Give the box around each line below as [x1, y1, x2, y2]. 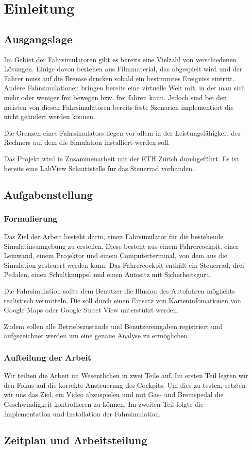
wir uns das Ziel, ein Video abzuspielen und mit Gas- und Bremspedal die [4, 389, 224, 399]
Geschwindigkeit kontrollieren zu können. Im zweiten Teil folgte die [4, 399, 204, 409]
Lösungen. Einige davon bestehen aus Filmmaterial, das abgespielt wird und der [4, 64, 242, 74]
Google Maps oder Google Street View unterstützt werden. [4, 305, 179, 315]
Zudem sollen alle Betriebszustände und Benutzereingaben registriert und [4, 321, 222, 331]
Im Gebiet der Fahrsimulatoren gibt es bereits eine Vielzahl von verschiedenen [4, 54, 236, 64]
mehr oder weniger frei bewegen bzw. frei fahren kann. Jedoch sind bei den [4, 92, 227, 102]
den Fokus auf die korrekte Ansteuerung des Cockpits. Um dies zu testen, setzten [4, 380, 246, 390]
